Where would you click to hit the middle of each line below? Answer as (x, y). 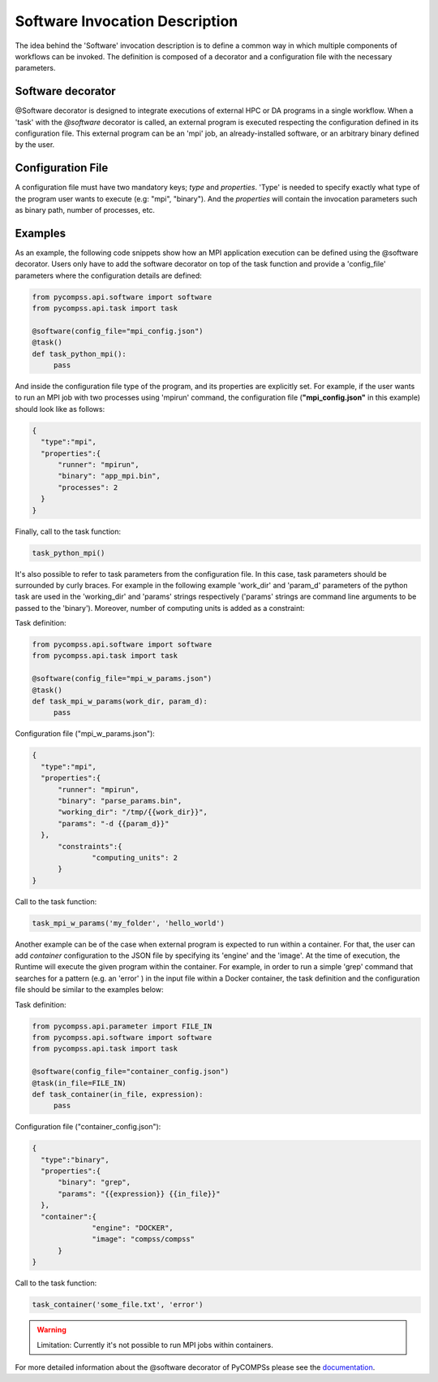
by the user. (35, 145)
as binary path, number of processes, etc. (85, 210)
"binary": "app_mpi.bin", (109, 476)
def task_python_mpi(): (79, 354)
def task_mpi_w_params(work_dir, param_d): (120, 702)
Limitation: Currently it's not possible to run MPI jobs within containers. (155, 1345)
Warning (52, 1330)
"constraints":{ (90, 846)
